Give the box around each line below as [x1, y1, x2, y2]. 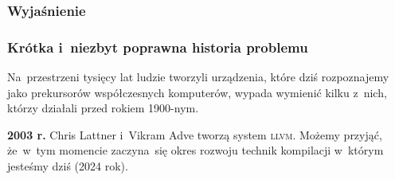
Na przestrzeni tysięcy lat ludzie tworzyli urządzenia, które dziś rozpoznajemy [7, 68, 389, 85]
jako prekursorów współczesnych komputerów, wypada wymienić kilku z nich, [7, 84, 387, 100]
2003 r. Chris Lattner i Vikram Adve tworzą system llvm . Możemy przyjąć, [7, 126, 382, 143]
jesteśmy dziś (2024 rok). [7, 158, 128, 174]
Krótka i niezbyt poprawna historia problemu [7, 37, 308, 57]
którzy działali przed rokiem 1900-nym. [7, 100, 199, 116]
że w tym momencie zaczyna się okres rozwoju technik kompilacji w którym [7, 142, 384, 158]
